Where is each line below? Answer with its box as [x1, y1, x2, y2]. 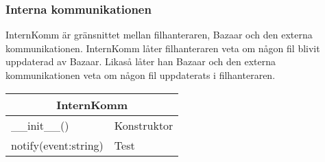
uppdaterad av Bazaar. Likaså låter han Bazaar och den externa [5, 54, 276, 69]
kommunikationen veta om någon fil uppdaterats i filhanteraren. [5, 68, 276, 82]
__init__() [11, 117, 69, 133]
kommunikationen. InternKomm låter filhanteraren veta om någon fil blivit [5, 40, 320, 55]
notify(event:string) [11, 137, 104, 153]
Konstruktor [114, 117, 173, 133]
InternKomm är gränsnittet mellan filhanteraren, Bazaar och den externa [5, 27, 313, 42]
